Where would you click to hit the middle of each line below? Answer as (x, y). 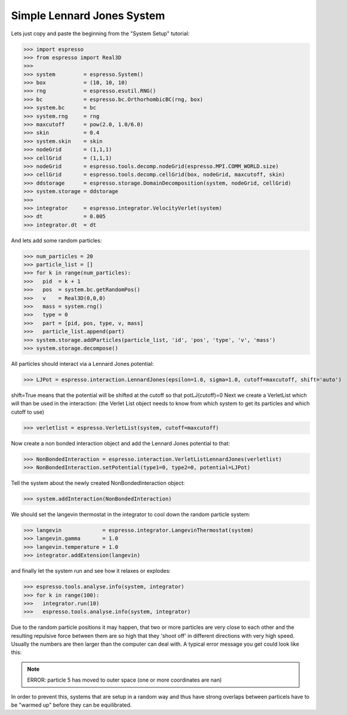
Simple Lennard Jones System (88, 16)
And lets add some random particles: (56, 240)
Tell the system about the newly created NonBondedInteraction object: (98, 483)
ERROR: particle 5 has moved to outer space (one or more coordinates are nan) (125, 680)
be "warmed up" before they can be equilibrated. (71, 705)
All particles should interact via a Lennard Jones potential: (82, 363)
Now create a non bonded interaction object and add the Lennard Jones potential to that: (120, 443)
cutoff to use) (28, 412)
